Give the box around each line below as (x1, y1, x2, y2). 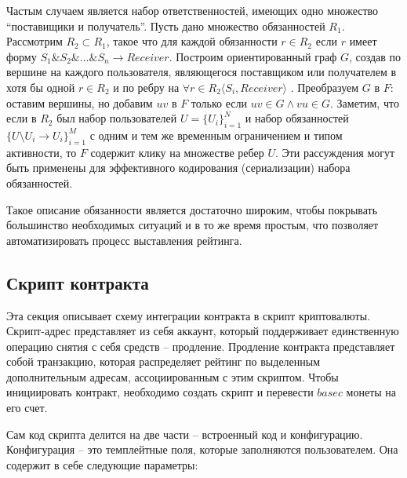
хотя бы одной (6, 78, 75, 95)
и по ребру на (113, 78, 180, 95)
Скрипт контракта (6, 270, 149, 294)
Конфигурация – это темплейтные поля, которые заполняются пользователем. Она (6, 441, 398, 458)
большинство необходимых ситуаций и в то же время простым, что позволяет (6, 217, 379, 233)
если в (6, 110, 37, 126)
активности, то (6, 144, 77, 160)
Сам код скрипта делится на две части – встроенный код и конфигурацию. (6, 425, 363, 442)
